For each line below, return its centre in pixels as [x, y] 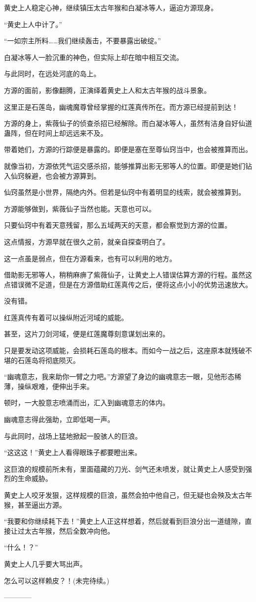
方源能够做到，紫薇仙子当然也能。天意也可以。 [80, 208]
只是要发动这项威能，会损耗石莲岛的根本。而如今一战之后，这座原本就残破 [125, 350]
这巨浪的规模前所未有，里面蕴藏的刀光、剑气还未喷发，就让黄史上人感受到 [125, 468]
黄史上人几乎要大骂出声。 [45, 563]
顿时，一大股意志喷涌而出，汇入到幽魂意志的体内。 [87, 403]
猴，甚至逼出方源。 [35, 504]
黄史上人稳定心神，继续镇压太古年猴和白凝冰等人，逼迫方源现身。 [111, 7]
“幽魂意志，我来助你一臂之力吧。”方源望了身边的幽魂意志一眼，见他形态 [119, 376]
